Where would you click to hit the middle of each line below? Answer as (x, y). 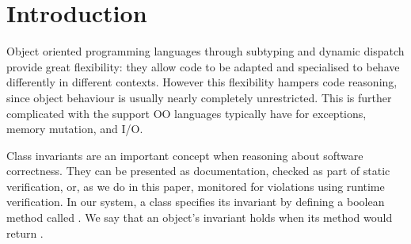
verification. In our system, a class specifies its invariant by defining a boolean (196, 202)
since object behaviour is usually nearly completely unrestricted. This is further (199, 97)
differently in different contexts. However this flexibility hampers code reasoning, (202, 82)
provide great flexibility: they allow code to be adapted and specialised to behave (203, 66)
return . (25, 233)
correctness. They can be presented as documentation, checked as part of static (198, 171)
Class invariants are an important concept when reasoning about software (185, 155)
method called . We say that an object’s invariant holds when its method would (200, 217)
